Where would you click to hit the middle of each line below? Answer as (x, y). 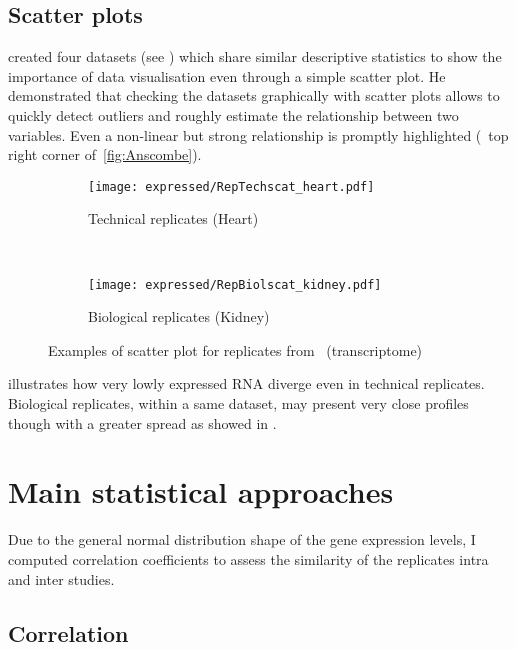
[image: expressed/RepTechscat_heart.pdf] (231, 186)
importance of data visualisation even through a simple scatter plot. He (227, 75)
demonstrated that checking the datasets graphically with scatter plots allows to (254, 95)
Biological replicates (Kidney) (179, 316)
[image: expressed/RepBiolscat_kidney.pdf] (235, 284)
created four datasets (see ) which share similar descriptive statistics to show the (255, 56)
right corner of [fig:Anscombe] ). (105, 154)
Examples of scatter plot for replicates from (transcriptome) (235, 349)
